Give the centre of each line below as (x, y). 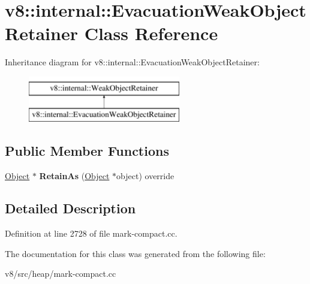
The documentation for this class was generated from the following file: (135, 253)
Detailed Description (70, 208)
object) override (145, 176)
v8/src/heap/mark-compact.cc (61, 274)
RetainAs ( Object (74, 176)
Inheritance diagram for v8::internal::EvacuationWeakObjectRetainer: (132, 62)
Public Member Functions (87, 151)
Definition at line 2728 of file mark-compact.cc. (91, 233)
